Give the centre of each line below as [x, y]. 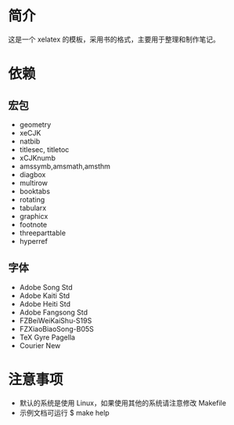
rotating [32, 199]
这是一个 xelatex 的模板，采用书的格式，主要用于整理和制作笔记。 [114, 39]
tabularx [33, 208]
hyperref [34, 241]
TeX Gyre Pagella [47, 337]
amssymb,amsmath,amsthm [65, 166]
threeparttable [43, 233]
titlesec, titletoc [44, 149]
